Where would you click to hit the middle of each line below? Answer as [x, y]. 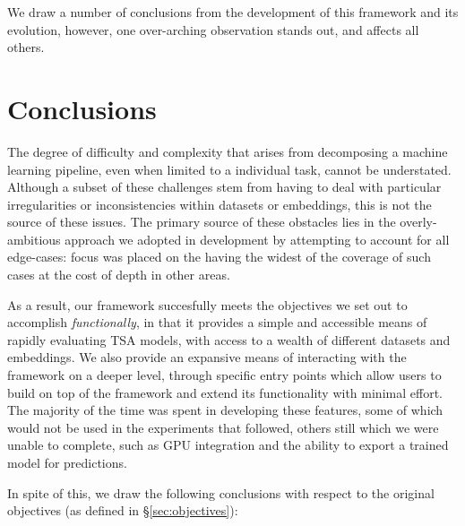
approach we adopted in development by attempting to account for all [257, 239]
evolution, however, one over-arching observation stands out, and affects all [213, 29]
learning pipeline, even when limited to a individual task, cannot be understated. [229, 169]
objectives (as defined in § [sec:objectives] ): [123, 510]
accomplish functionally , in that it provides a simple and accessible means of [217, 322]
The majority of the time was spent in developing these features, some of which [225, 410]
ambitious [34, 239]
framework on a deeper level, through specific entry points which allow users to [224, 375]
